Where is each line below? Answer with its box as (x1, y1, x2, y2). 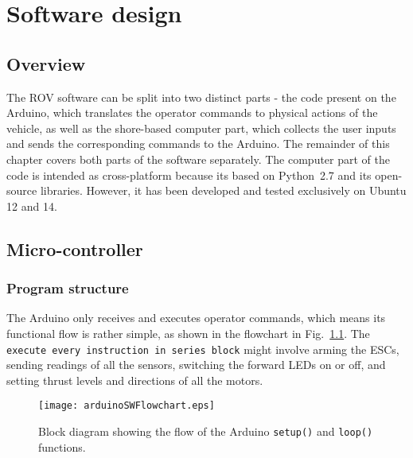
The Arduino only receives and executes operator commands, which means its (6, 309, 386, 326)
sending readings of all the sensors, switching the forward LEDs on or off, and (6, 356, 386, 373)
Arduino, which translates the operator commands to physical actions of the (6, 104, 378, 121)
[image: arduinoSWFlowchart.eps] (38, 400, 215, 412)
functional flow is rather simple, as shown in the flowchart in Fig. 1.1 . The (6, 324, 370, 341)
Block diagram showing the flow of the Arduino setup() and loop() (38, 423, 373, 440)
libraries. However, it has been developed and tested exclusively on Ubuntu (40, 182, 407, 199)
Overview (6, 51, 86, 76)
